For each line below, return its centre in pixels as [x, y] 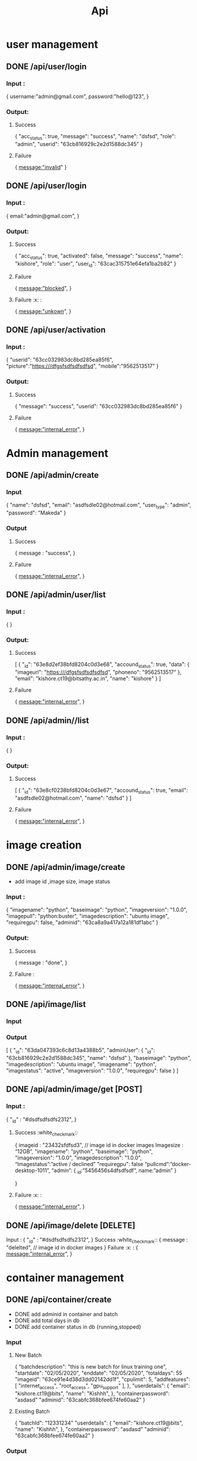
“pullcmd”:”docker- [168, 1164]
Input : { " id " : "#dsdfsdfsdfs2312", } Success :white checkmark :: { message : [97, 1240]
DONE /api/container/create [59, 1300]
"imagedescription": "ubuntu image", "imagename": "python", [81, 1064]
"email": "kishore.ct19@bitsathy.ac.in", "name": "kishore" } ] [88, 679]
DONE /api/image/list [46, 1004]
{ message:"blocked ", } [43, 288]
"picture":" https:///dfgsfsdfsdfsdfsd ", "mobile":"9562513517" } [82, 366]
